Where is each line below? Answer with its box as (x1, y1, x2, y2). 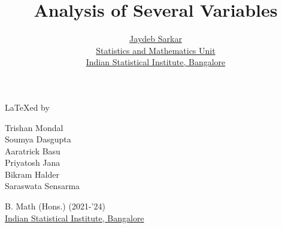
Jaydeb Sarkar (129, 32, 182, 45)
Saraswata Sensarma (5, 180, 80, 192)
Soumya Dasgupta (5, 133, 71, 145)
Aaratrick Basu (5, 144, 60, 157)
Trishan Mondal (5, 121, 63, 133)
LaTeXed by (5, 101, 50, 113)
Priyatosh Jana (5, 156, 60, 169)
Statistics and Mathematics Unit (96, 44, 216, 56)
